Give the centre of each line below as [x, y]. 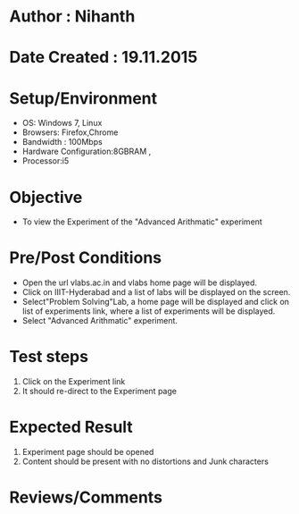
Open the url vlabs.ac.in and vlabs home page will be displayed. [139, 282]
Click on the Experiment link [74, 382]
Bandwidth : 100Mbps [62, 142]
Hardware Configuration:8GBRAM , [87, 152]
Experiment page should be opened [88, 452]
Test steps [49, 357]
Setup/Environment [83, 98]
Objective [46, 197]
